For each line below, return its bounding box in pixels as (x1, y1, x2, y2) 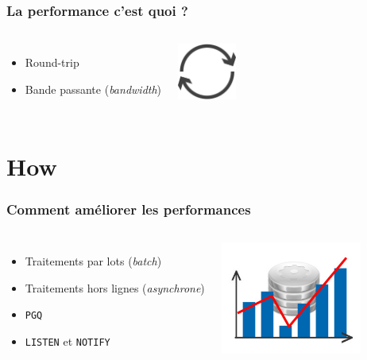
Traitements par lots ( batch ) (25, 253, 162, 269)
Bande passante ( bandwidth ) (25, 80, 162, 97)
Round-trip (25, 54, 79, 71)
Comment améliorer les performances (6, 199, 251, 219)
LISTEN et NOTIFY (25, 332, 110, 349)
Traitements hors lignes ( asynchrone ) (25, 279, 205, 296)
